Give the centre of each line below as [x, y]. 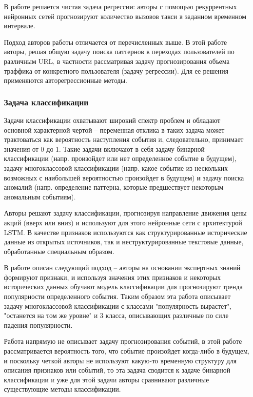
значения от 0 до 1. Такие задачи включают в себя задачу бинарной [104, 149]
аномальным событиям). [40, 196]
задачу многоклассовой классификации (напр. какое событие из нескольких [116, 168]
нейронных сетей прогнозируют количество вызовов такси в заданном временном [125, 16]
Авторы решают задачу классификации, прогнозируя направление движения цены [125, 213]
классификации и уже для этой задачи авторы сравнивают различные [107, 379]
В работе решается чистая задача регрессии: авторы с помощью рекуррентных [120, 6]
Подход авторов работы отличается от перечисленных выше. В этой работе [116, 42]
